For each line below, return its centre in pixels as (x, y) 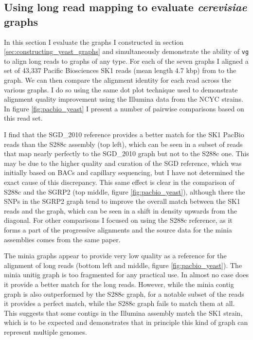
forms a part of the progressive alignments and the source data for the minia (118, 229)
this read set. (23, 118)
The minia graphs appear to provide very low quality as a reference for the (115, 256)
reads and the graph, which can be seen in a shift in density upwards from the (120, 210)
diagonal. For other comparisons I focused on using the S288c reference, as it (118, 220)
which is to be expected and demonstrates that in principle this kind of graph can (126, 322)
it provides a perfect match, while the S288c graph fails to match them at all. (119, 303)
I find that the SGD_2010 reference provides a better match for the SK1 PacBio (124, 134)
